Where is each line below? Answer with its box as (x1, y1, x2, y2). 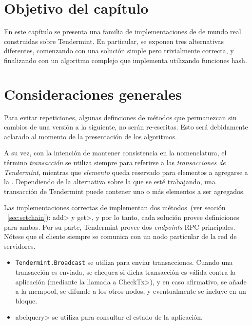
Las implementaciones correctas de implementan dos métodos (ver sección (4, 202, 226, 213)
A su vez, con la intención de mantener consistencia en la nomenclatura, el (4, 148, 227, 158)
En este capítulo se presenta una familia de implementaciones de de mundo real (4, 26, 241, 37)
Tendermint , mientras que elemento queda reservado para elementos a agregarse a (4, 167, 248, 177)
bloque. (15, 295, 38, 305)
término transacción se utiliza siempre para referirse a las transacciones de (4, 157, 226, 167)
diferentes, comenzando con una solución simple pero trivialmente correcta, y (4, 45, 234, 56)
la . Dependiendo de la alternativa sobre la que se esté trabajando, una (4, 176, 215, 187)
